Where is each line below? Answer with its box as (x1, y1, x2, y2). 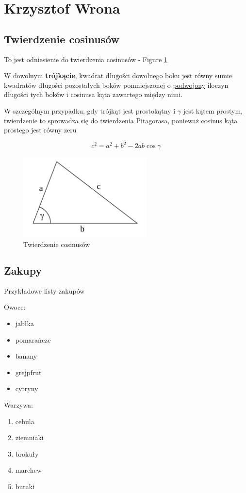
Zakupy (4, 263, 42, 278)
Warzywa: (4, 399, 33, 410)
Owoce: (4, 302, 26, 312)
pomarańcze (15, 334, 51, 345)
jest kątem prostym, (183, 105, 243, 115)
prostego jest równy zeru (4, 125, 77, 135)
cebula (15, 416, 34, 426)
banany (15, 351, 37, 361)
